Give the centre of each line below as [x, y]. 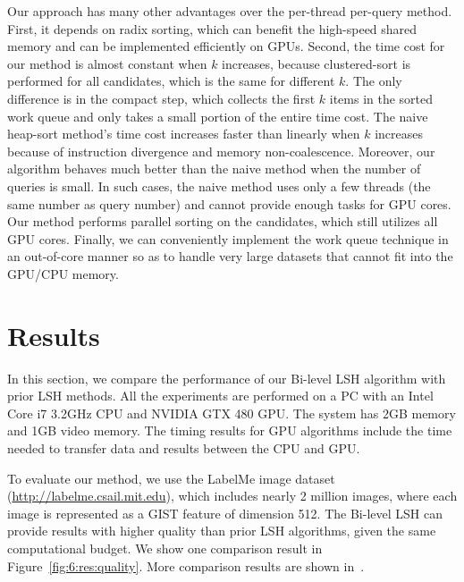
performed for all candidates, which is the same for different [171, 81]
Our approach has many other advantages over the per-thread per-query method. [230, 11]
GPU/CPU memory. [63, 273]
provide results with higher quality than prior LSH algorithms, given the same [222, 531]
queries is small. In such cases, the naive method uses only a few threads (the [219, 186]
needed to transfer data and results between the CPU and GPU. [184, 448]
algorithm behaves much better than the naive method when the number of [214, 169]
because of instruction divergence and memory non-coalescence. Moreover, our [221, 151]
